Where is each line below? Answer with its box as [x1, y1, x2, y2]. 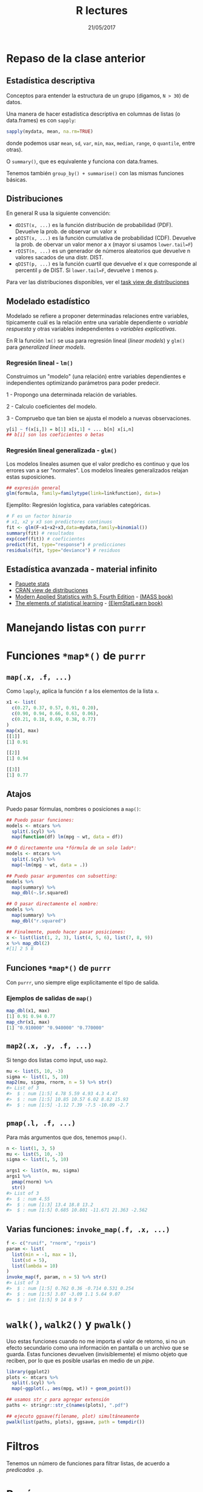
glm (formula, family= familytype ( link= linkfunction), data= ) [6, 491, 162, 497]
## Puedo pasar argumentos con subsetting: [6, 873, 118, 879]
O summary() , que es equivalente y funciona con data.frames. [6, 158, 159, 165]
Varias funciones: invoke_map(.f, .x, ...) [6, 1224, 170, 1235]
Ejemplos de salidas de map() [6, 994, 93, 1003]
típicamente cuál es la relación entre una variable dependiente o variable [6, 319, 188, 326]
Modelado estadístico [6, 296, 90, 306]
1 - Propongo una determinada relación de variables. [6, 391, 138, 398]
